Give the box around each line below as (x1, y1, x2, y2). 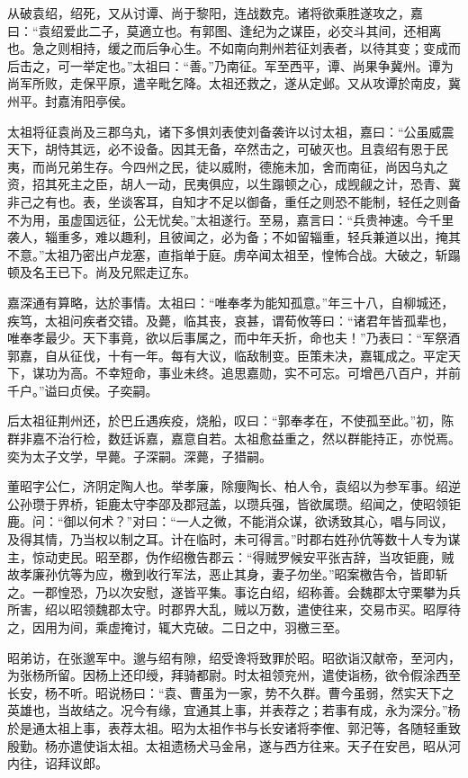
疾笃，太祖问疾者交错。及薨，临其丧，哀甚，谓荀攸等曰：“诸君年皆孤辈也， (7, 310, 454, 329)
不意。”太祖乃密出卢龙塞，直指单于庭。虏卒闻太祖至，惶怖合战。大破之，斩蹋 (7, 245, 461, 264)
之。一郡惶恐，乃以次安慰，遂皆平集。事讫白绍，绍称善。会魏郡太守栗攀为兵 (7, 582, 461, 601)
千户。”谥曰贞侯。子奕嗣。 (7, 380, 158, 399)
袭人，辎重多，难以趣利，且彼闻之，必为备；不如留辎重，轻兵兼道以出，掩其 (7, 228, 461, 246)
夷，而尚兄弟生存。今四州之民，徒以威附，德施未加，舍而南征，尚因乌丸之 (7, 156, 448, 175)
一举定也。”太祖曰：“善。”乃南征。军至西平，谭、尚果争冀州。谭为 (69, 56, 454, 75)
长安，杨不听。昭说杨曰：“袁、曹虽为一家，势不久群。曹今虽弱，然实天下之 (7, 683, 454, 702)
